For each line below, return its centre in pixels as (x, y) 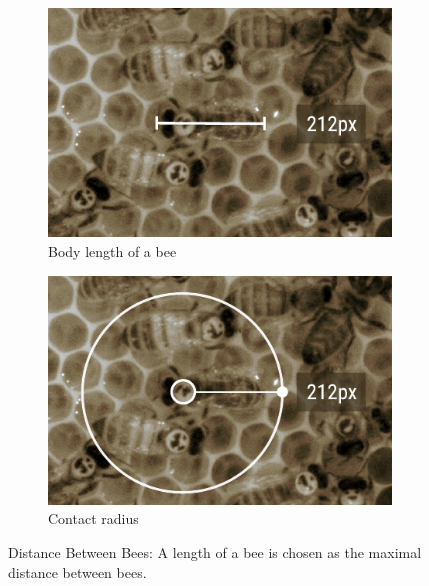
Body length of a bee (112, 250)
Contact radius (93, 518)
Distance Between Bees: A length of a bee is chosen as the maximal (215, 552)
